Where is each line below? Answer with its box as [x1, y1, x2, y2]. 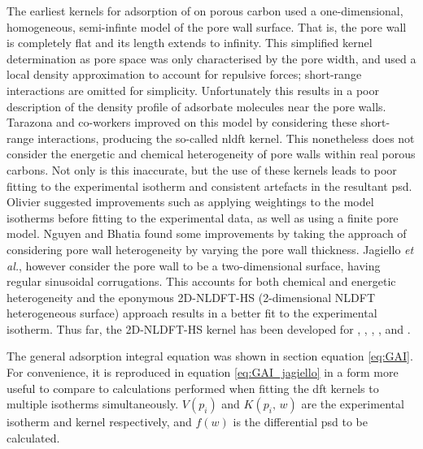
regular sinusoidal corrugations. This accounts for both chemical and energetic [7, 273, 396, 290]
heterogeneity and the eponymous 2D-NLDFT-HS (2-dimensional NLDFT [7, 288, 376, 305]
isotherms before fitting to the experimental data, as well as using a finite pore [7, 209, 399, 226]
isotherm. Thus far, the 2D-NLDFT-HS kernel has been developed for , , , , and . [7, 320, 411, 337]
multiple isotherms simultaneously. [7, 395, 179, 412]
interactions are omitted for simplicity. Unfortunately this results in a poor [7, 81, 379, 98]
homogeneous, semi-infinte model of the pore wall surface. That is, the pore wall [7, 18, 407, 35]
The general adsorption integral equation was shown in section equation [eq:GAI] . [7, 348, 413, 365]
